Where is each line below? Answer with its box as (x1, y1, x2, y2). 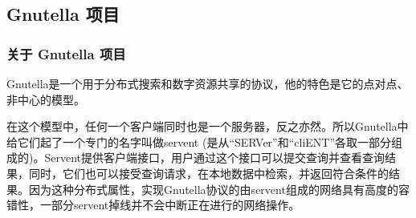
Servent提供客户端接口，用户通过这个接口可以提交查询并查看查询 (44, 149, 385, 166)
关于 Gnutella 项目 (6, 43, 126, 63)
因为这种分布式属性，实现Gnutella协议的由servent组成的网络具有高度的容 (28, 180, 410, 197)
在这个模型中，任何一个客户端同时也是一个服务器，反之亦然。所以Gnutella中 (6, 118, 409, 135)
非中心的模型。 (6, 91, 85, 107)
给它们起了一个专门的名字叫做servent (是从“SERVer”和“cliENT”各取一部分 (6, 133, 392, 150)
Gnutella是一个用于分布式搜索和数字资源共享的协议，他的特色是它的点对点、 (6, 75, 409, 91)
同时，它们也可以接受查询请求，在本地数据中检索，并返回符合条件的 (28, 164, 389, 181)
